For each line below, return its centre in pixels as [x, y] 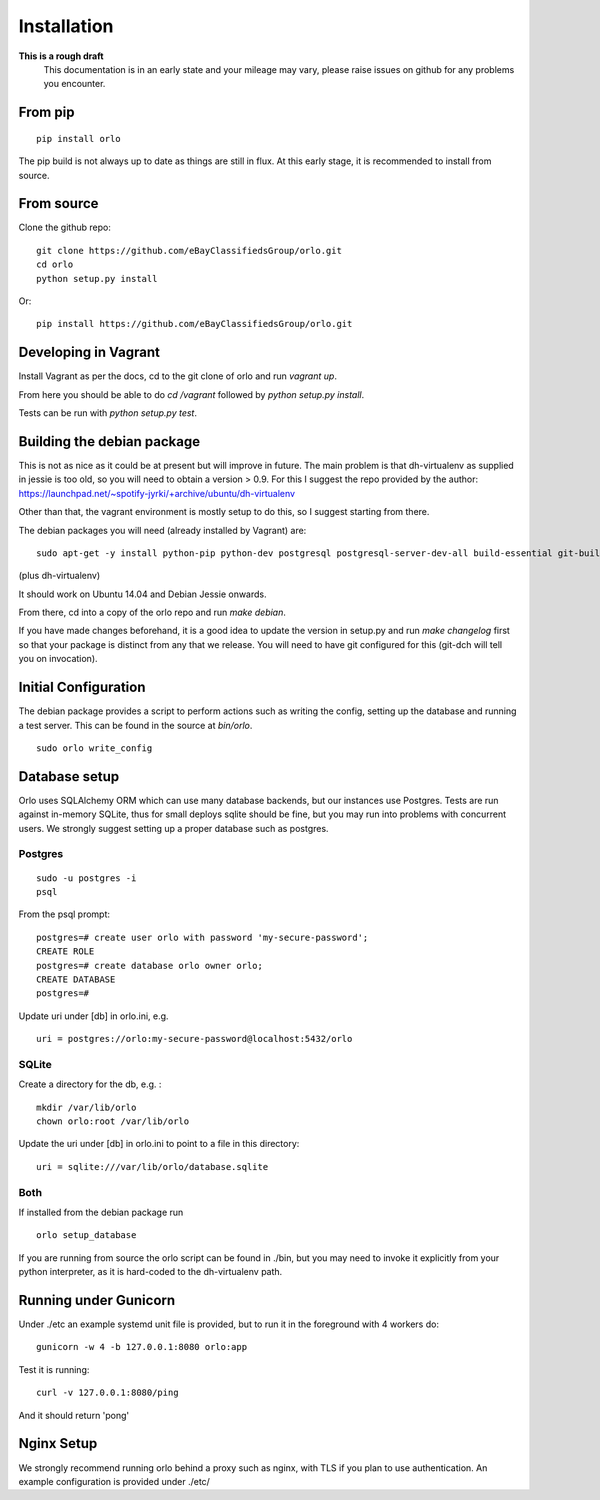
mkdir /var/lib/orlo [86, 1107]
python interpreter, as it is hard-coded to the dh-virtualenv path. [150, 1272]
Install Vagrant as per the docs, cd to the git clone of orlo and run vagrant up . [177, 376]
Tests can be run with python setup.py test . [107, 413]
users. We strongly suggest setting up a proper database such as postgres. [173, 828]
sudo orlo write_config [94, 748]
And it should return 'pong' [74, 1415]
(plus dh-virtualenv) [59, 576]
